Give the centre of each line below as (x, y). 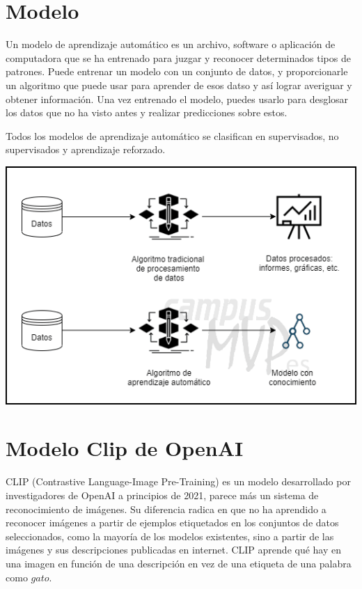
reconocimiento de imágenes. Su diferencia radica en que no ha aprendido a (166, 509)
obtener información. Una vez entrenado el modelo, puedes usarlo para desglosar (177, 99)
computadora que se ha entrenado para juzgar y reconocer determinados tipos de (178, 57)
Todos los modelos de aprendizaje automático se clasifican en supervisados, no (172, 135)
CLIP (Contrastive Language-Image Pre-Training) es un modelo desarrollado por (178, 481)
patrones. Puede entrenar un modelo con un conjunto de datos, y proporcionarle (177, 71)
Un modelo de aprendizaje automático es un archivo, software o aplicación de (171, 44)
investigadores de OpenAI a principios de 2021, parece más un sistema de (162, 495)
